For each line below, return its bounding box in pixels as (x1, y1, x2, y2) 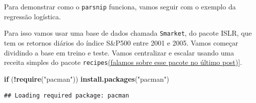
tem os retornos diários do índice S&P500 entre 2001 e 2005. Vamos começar (4, 37, 239, 48)
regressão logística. (4, 11, 61, 21)
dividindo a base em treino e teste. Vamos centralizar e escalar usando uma (4, 47, 234, 57)
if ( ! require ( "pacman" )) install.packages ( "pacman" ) (4, 73, 169, 84)
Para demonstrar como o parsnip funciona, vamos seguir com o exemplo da (4, 1, 236, 11)
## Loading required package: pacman (4, 92, 129, 100)
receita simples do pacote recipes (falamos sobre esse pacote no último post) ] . (4, 57, 242, 67)
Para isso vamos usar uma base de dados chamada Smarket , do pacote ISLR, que (4, 28, 252, 38)
